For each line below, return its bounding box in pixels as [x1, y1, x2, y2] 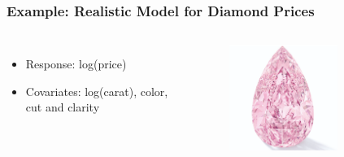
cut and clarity [25, 98, 100, 116]
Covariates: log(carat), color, [25, 82, 168, 99]
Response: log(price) [25, 55, 127, 72]
